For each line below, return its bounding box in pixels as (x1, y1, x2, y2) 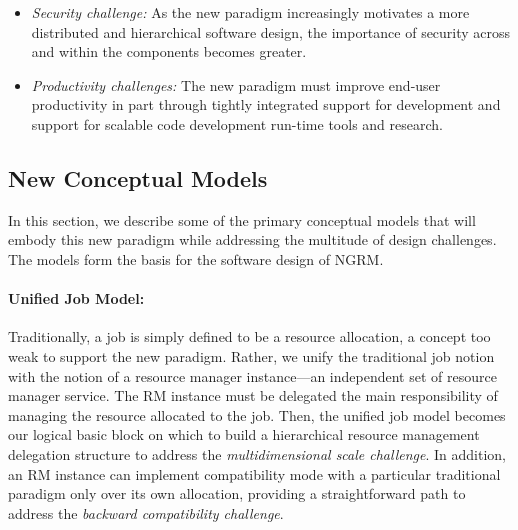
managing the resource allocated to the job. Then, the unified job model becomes (8, 404, 506, 425)
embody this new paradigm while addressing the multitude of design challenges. (8, 229, 497, 250)
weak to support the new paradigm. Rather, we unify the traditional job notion (8, 345, 495, 366)
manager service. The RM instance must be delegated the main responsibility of (8, 385, 498, 406)
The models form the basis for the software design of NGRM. (8, 248, 384, 269)
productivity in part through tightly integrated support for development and (31, 94, 501, 115)
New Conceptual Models (8, 162, 268, 193)
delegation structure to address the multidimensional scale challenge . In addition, (8, 443, 506, 464)
